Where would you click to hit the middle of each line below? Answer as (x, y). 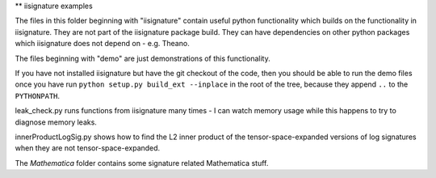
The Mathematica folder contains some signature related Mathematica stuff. (142, 163)
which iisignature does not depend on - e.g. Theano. (102, 44)
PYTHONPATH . (38, 95)
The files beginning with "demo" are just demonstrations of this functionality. (143, 58)
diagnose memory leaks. (56, 122)
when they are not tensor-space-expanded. (88, 148)
